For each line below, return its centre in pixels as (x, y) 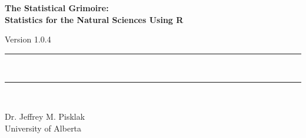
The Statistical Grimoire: (57, 8)
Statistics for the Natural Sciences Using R (94, 19)
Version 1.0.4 (28, 39)
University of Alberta (43, 128)
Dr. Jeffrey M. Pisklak (45, 116)
